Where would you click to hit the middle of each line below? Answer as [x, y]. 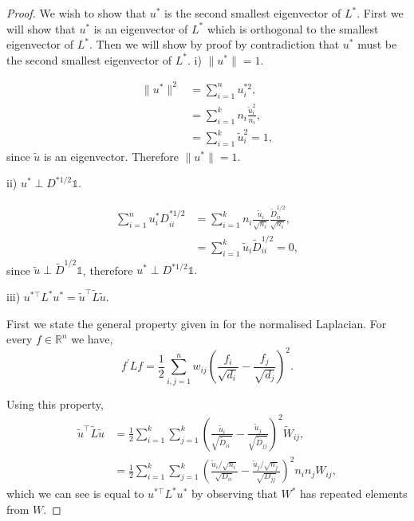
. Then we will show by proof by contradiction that [214, 44]
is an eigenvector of [141, 28]
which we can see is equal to [75, 494]
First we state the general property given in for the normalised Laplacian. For [197, 323]
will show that [41, 28]
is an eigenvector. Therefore [111, 156]
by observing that [234, 494]
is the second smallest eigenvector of [253, 13]
